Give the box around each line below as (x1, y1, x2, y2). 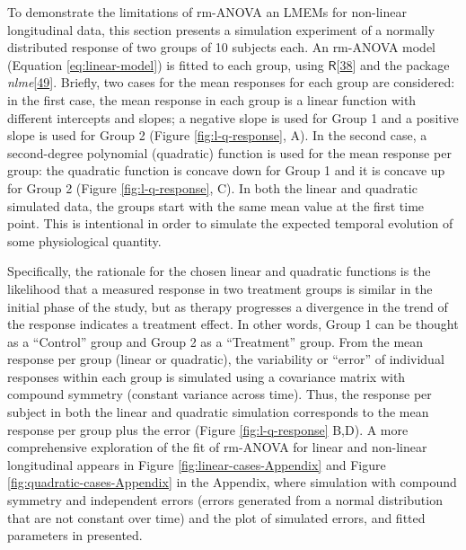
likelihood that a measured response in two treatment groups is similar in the (7, 279, 433, 297)
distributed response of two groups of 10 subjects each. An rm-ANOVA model (7, 38, 435, 57)
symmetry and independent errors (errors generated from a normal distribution (7, 491, 443, 510)
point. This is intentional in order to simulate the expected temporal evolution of (7, 214, 453, 233)
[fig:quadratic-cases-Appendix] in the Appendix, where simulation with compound (7, 473, 457, 492)
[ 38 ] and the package (336, 55, 450, 74)
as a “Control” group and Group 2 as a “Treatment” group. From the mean (7, 332, 424, 350)
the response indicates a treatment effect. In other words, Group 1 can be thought (7, 315, 459, 333)
